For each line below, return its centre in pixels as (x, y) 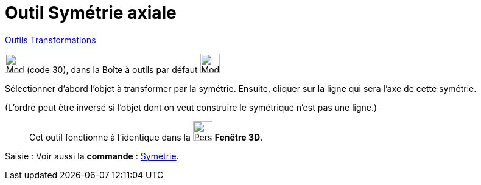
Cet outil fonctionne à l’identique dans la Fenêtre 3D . (146, 137)
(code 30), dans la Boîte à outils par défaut (112, 69)
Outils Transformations (51, 40)
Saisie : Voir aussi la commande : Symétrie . (92, 156)
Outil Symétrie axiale (91, 13)
